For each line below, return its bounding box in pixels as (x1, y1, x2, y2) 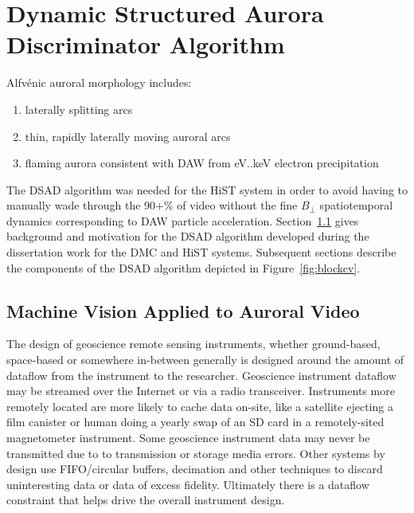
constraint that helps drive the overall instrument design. (6, 491, 285, 508)
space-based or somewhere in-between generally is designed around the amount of (6, 351, 404, 368)
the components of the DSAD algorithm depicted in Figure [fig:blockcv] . (6, 259, 361, 276)
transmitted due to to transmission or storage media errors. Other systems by (6, 444, 385, 461)
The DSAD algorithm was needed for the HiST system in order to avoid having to (6, 181, 408, 198)
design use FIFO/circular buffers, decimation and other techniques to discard (6, 460, 383, 477)
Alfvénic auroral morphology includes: (6, 74, 192, 91)
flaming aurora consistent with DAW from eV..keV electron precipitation (25, 155, 379, 171)
